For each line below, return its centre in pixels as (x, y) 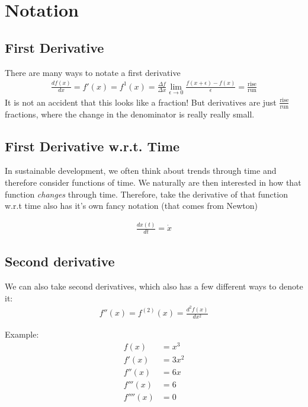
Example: (22, 334)
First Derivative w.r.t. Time (92, 146)
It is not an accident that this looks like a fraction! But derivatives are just (141, 102)
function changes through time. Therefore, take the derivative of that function (146, 194)
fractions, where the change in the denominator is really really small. (130, 114)
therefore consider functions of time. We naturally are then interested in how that (153, 182)
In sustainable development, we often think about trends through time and (141, 171)
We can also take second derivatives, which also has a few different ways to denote (154, 286)
